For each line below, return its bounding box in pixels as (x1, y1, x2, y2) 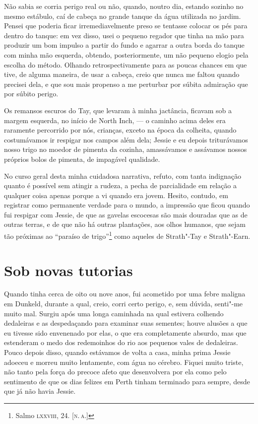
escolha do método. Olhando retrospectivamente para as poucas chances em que (4, 59, 247, 70)
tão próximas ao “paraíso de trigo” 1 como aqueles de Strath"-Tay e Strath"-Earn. (4, 229, 251, 241)
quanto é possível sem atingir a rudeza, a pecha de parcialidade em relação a (4, 180, 237, 191)
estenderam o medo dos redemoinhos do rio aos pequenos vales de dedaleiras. (4, 337, 238, 348)
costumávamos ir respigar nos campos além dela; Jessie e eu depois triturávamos (4, 134, 248, 144)
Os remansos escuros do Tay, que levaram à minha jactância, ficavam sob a (4, 105, 232, 115)
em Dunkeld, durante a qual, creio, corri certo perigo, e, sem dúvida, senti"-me (4, 298, 243, 309)
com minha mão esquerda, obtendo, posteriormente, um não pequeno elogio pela (4, 49, 249, 60)
